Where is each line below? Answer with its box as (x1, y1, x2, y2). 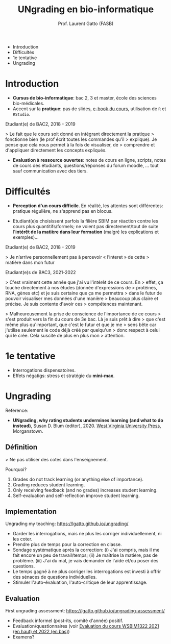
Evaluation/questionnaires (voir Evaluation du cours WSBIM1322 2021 (12, 623, 159, 629)
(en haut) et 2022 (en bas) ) (12, 629, 70, 635)
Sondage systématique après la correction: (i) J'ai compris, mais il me (12, 547, 160, 553)
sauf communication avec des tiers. (12, 167, 88, 174)
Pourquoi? (5, 466, 27, 473)
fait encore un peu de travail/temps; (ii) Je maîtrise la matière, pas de (12, 552, 158, 558)
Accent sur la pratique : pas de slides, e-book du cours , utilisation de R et (12, 106, 166, 112)
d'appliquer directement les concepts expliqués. (5, 147, 107, 153)
